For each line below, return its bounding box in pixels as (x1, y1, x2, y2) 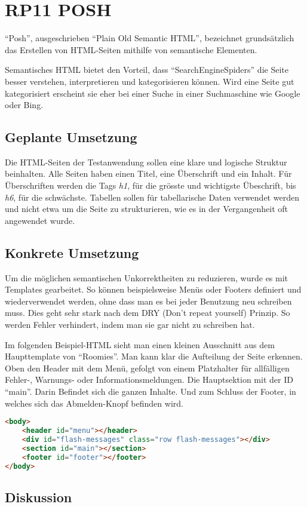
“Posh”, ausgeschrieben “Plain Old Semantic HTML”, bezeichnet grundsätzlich (5, 32, 294, 44)
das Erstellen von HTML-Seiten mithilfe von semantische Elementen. (5, 43, 257, 56)
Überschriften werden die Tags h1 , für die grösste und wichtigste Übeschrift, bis (5, 179, 296, 192)
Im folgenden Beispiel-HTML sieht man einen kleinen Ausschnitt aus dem (5, 338, 275, 351)
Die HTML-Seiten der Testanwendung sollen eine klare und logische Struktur (5, 155, 287, 168)
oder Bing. (5, 99, 44, 111)
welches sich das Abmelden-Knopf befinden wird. (5, 397, 183, 409)
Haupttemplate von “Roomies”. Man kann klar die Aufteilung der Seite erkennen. (5, 350, 303, 362)
